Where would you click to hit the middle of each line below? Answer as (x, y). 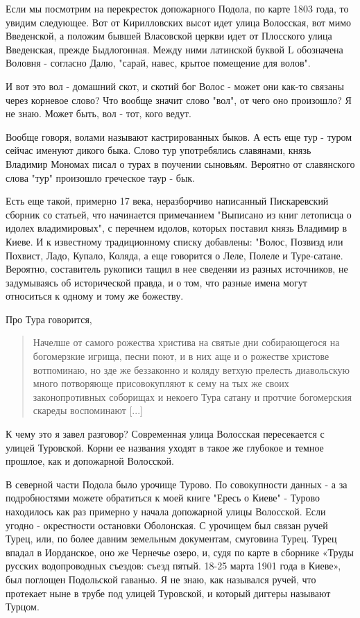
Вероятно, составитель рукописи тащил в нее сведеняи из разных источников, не (177, 269)
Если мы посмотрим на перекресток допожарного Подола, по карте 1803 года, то (177, 8)
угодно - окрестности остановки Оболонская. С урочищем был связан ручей (167, 525)
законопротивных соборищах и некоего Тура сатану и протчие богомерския (192, 396)
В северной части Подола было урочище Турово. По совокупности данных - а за (177, 484)
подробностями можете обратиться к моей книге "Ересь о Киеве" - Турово (163, 498)
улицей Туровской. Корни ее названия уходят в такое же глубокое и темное (165, 447)
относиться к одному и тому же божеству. (95, 296)
